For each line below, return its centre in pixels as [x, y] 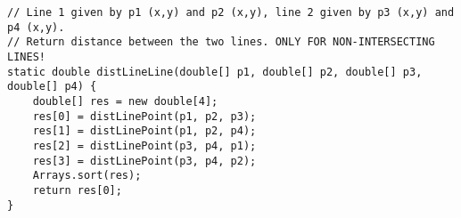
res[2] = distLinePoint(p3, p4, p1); [144, 145]
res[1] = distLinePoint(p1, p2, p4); [144, 131]
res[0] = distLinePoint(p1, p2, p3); [144, 116]
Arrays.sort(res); [87, 176]
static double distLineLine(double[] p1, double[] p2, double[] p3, [215, 72]
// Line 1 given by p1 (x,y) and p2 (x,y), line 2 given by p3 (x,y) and [231, 12]
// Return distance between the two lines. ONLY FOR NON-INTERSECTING [221, 42]
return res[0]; [77, 190]
